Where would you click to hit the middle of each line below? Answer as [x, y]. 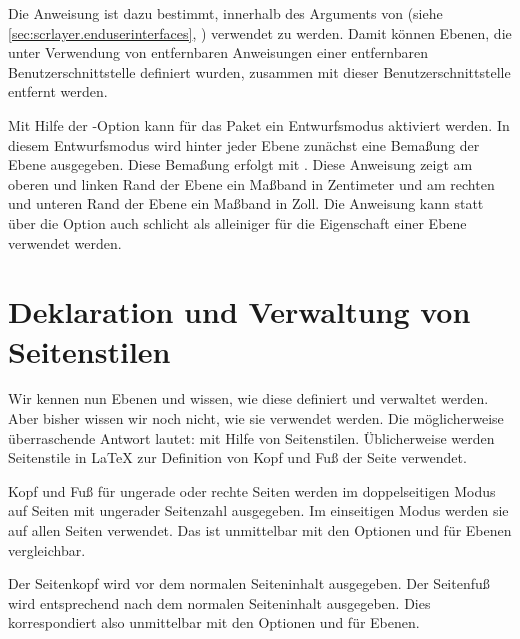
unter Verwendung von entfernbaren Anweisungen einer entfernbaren [218, 52]
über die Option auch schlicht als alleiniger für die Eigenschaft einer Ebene [237, 222]
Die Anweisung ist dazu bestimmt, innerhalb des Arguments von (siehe [225, 13]
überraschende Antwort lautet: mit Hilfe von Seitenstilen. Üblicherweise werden [251, 437]
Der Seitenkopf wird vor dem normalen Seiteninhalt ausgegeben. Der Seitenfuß [249, 583]
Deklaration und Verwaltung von [239, 311]
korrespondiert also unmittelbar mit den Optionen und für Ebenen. [214, 622]
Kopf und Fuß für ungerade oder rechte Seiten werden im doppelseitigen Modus [252, 490]
